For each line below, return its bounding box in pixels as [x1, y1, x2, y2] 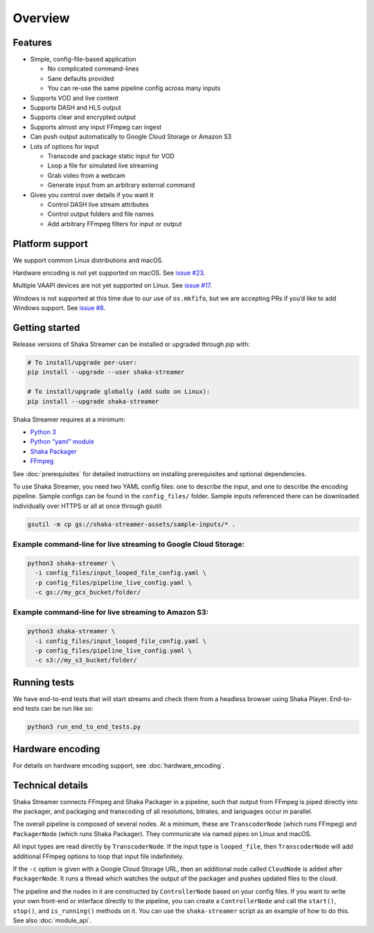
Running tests [12, 676, 75, 688]
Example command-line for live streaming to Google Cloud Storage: [12, 540, 245, 550]
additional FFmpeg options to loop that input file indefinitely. [12, 852, 184, 860]
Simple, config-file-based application [30, 55, 136, 64]
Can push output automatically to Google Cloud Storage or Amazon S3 [30, 132, 232, 141]
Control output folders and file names [47, 210, 154, 218]
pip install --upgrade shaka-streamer [27, 397, 159, 405]
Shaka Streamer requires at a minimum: [12, 415, 126, 424]
